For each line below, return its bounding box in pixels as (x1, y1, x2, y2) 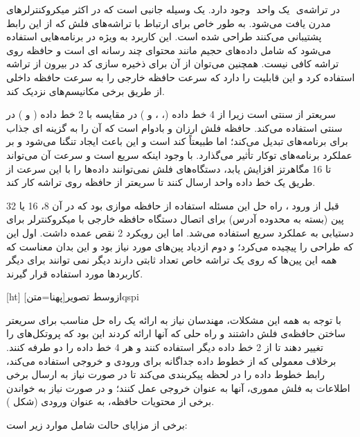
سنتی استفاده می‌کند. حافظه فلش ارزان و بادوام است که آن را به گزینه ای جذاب (6, 120, 343, 135)
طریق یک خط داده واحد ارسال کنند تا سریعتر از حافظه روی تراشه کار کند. (6, 175, 316, 189)
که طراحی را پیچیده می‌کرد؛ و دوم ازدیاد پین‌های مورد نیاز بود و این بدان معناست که (6, 239, 354, 253)
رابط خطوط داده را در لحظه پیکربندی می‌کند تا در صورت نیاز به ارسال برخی (6, 367, 325, 382)
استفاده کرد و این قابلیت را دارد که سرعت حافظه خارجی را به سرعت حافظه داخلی (6, 69, 355, 84)
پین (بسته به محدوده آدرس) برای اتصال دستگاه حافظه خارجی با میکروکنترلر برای (6, 212, 344, 226)
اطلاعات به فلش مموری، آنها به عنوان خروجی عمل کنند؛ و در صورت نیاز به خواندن (6, 380, 350, 395)
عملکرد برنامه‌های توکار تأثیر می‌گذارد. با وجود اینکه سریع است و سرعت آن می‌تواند (6, 147, 352, 162)
